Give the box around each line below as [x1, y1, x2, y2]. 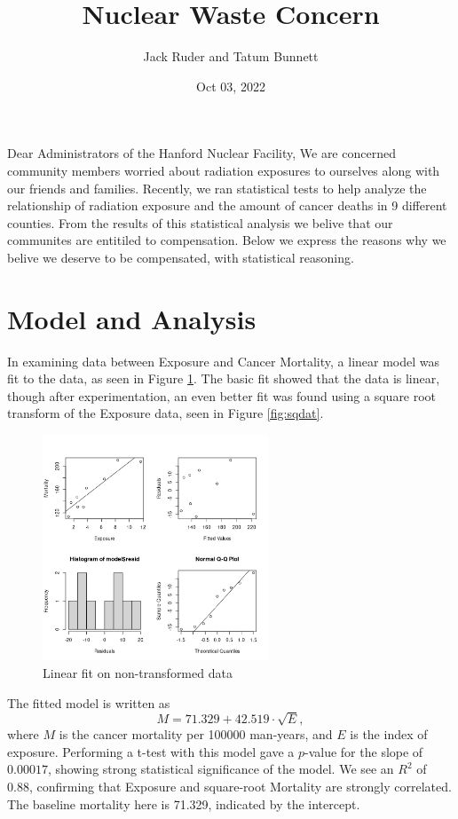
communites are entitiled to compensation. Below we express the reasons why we [7, 231, 446, 249]
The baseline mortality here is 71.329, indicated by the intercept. [7, 794, 360, 813]
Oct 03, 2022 [196, 76, 265, 95]
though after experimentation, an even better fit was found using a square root [7, 386, 437, 405]
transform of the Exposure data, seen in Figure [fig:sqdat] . [7, 404, 324, 422]
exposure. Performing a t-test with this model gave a [7, 742, 295, 760]
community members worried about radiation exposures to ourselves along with [7, 161, 440, 179]
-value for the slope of [304, 742, 423, 760]
